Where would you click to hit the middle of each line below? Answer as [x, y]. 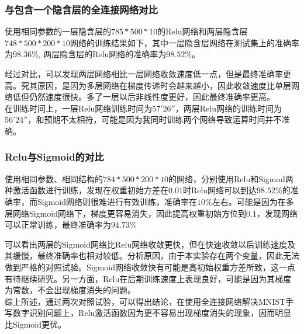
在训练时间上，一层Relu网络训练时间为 [79, 108]
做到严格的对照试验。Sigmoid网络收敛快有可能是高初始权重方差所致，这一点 [150, 267]
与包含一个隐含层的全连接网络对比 [81, 9]
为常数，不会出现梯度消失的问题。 [70, 290]
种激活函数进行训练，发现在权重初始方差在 [87, 190]
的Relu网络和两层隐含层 [203, 31]
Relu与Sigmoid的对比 [54, 157]
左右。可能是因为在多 [253, 201]
